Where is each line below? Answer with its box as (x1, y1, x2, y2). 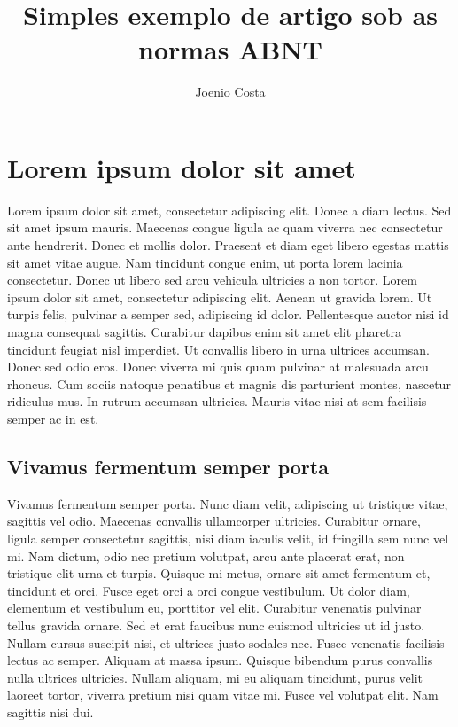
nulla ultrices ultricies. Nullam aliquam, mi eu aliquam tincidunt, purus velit (7, 668, 423, 686)
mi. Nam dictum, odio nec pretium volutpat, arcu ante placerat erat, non (7, 546, 405, 565)
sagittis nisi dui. (7, 702, 94, 721)
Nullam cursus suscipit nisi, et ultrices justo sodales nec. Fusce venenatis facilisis (7, 633, 445, 652)
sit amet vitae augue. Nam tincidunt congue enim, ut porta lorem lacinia (7, 253, 403, 271)
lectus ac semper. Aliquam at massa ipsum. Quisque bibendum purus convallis (7, 651, 433, 669)
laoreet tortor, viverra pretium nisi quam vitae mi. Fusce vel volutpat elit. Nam (7, 685, 439, 704)
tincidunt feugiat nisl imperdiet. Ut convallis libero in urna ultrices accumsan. (7, 340, 430, 358)
